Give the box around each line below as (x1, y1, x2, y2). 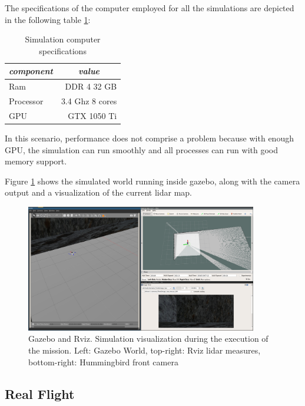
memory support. (5, 155, 67, 167)
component (9, 65, 53, 77)
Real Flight (5, 384, 75, 402)
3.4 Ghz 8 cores (61, 95, 117, 107)
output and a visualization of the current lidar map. (5, 186, 192, 199)
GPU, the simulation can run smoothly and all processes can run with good (5, 143, 278, 156)
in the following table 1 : (5, 13, 91, 25)
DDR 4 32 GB (65, 80, 117, 93)
